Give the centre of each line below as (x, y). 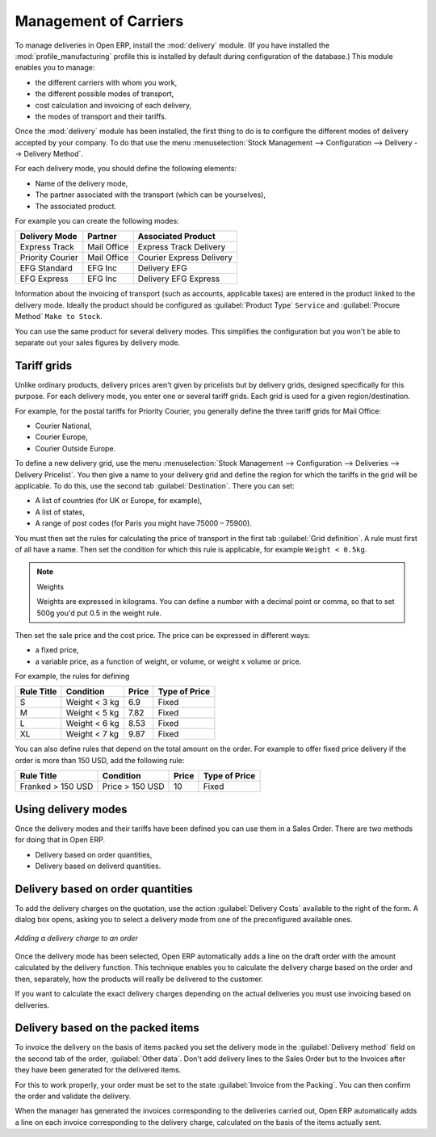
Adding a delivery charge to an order (77, 938)
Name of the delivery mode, (82, 183)
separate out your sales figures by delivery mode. (98, 342)
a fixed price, (57, 650)
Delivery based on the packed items (107, 1028)
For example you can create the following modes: (97, 221)
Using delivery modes (71, 809)
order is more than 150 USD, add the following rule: (100, 760)
